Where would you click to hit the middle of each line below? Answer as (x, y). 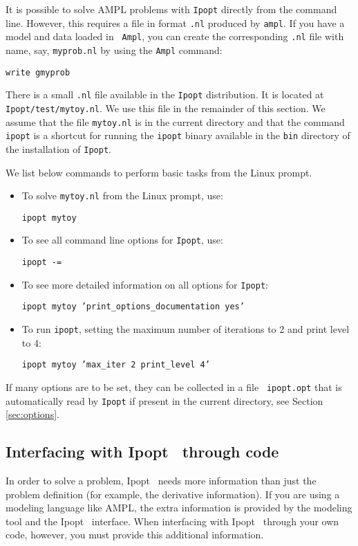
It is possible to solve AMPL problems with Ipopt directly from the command (171, 9)
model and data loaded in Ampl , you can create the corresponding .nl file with (175, 36)
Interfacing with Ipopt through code (142, 452)
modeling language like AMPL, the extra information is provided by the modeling (179, 508)
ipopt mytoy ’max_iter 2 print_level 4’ (116, 365)
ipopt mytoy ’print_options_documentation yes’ (133, 307)
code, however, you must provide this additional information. (135, 535)
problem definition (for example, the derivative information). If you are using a (173, 494)
